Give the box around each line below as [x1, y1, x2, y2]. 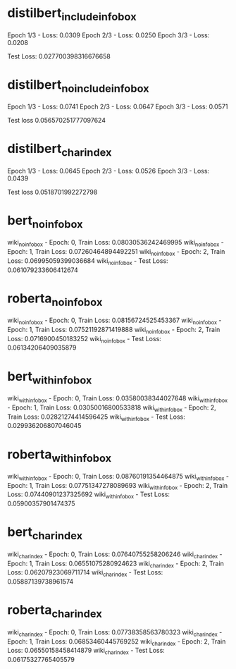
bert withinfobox [7, 368, 92, 387]
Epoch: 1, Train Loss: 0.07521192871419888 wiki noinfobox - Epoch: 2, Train [7, 325, 221, 336]
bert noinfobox [7, 212, 83, 231]
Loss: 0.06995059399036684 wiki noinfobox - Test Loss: [7, 256, 168, 266]
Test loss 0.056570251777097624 [7, 116, 106, 125]
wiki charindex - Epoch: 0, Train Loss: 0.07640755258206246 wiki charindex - [7, 550, 223, 560]
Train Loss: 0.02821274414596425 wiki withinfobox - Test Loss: [7, 412, 185, 422]
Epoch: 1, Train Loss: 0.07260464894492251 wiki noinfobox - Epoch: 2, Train [7, 247, 225, 257]
